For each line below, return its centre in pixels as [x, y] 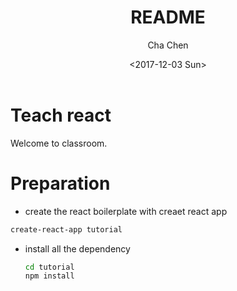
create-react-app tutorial [66, 229]
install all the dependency [77, 248]
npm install [49, 276]
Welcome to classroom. [59, 143]
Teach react [61, 115]
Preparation [60, 183]
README [168, 17]
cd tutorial [49, 267]
